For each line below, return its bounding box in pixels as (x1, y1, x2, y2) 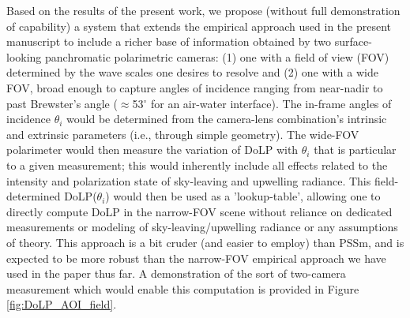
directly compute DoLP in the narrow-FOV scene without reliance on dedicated (6, 203, 393, 219)
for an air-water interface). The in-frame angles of (150, 95, 392, 111)
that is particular (314, 141, 397, 158)
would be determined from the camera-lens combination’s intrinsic (66, 110, 387, 127)
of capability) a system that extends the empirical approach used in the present (6, 17, 391, 34)
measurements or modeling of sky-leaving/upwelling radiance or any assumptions (6, 219, 398, 235)
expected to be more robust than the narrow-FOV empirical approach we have (6, 249, 386, 266)
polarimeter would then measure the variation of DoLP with (6, 141, 299, 158)
